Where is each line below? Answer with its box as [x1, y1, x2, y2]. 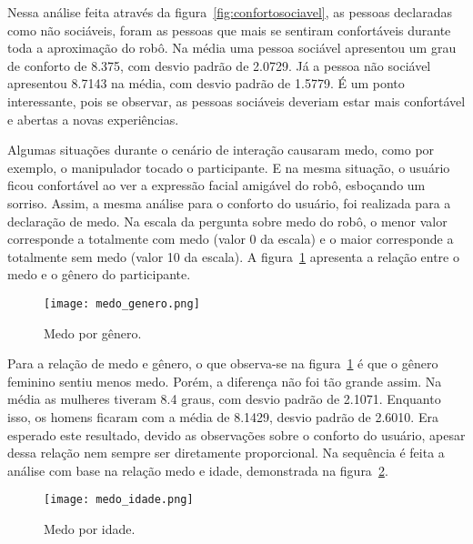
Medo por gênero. [44, 323, 142, 342]
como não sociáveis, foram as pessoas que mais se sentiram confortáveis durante [7, 20, 451, 39]
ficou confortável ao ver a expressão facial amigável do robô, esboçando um [7, 176, 426, 195]
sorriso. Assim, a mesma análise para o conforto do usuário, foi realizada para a [7, 193, 451, 212]
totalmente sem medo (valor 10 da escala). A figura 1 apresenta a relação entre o [7, 247, 459, 266]
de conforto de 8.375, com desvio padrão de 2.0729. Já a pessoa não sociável [7, 55, 431, 75]
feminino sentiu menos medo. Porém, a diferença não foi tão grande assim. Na [7, 371, 442, 390]
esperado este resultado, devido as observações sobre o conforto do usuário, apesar [7, 425, 466, 444]
